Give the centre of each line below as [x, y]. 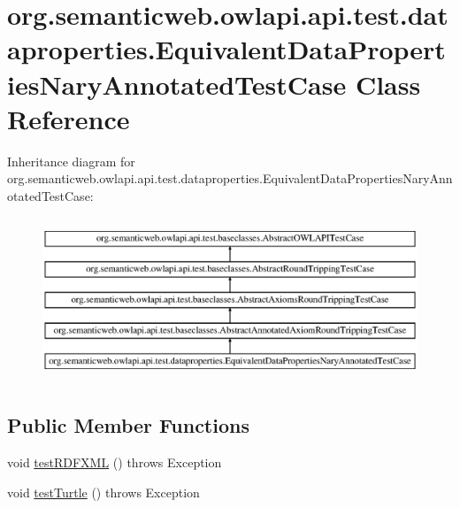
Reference [69, 118]
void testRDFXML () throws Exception [115, 462]
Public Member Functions [128, 425]
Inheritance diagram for [71, 161]
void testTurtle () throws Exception [103, 492]
